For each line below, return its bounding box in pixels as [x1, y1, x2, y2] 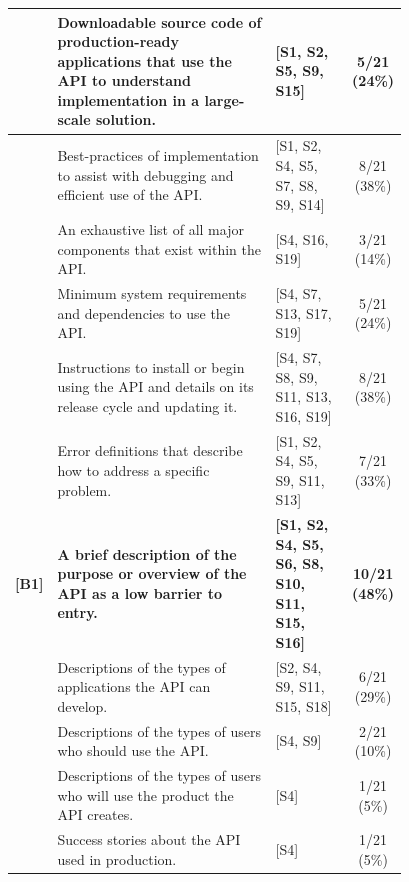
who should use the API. [57, 740, 209, 761]
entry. [57, 602, 98, 623]
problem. [57, 479, 112, 500]
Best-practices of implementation [57, 145, 259, 166]
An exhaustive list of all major [57, 218, 244, 239]
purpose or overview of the [57, 563, 247, 584]
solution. [95, 109, 156, 130]
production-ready [57, 31, 179, 52]
